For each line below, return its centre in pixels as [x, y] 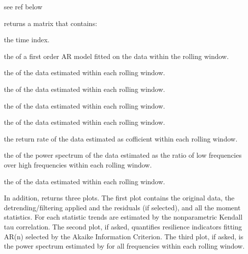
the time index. [27, 40]
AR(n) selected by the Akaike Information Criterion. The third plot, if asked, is [124, 236]
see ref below [23, 6]
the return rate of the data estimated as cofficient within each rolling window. [121, 138]
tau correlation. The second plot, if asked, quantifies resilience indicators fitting [123, 226]
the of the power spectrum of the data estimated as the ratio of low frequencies [123, 155]
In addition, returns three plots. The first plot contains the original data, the [119, 198]
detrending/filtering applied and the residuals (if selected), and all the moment [122, 207]
